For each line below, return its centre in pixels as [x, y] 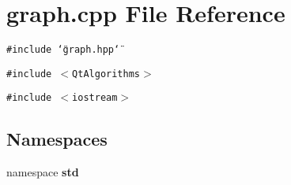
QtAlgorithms [106, 74]
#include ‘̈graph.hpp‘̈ [63, 50]
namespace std [43, 172]
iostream [95, 98]
